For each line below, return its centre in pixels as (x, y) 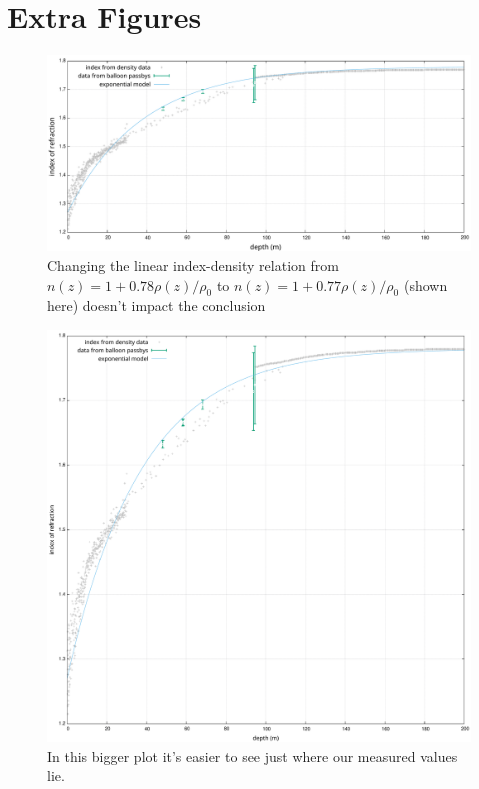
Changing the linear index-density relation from (193, 264)
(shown (425, 284)
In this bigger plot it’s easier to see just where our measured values (252, 755)
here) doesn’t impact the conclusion (156, 305)
